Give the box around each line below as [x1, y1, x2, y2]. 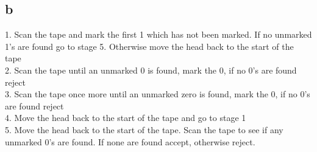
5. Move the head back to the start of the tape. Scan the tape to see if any [5, 123, 283, 136]
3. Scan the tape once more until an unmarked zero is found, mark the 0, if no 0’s [5, 88, 310, 100]
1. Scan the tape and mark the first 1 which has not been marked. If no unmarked [5, 28, 312, 41]
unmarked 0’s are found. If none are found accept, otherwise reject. [5, 135, 255, 148]
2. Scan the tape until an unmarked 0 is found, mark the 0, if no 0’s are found [5, 63, 297, 76]
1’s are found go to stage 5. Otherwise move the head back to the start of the [5, 40, 294, 52]
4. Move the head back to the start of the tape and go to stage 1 [5, 111, 246, 124]
